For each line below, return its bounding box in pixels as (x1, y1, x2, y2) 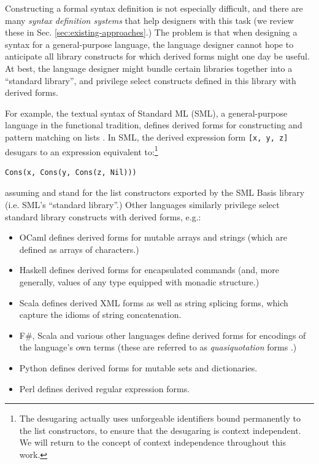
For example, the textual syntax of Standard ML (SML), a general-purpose (5, 106, 288, 119)
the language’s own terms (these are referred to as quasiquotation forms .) (19, 341, 297, 354)
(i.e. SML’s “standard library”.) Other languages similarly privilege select (5, 198, 280, 211)
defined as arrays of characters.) (19, 242, 139, 255)
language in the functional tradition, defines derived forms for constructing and (5, 118, 302, 131)
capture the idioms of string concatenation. (19, 308, 182, 321)
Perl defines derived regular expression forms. (19, 382, 190, 395)
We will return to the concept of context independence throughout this (19, 436, 286, 449)
